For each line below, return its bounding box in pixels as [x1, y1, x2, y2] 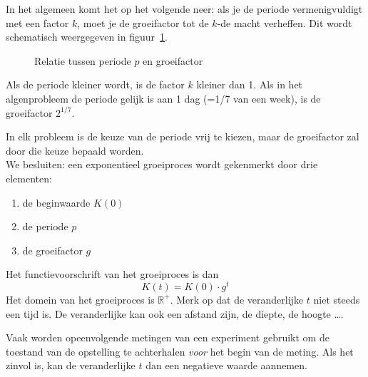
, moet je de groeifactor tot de [77, 15, 209, 30]
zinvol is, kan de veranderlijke [6, 358, 136, 373]
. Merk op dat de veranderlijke [170, 291, 304, 306]
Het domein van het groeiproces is [6, 291, 155, 306]
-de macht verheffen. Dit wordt [217, 15, 352, 30]
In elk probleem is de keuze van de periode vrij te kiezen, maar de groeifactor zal [6, 129, 359, 144]
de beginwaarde [22, 195, 91, 210]
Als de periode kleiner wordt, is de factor [6, 77, 185, 92]
